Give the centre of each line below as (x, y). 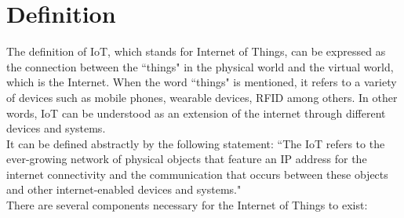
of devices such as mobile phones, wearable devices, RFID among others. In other (202, 97)
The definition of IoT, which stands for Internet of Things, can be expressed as (196, 51)
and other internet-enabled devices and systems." (124, 189)
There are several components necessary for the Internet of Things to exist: (187, 205)
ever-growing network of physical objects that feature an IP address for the (187, 159)
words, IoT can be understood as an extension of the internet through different (196, 113)
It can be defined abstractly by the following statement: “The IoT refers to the (196, 143)
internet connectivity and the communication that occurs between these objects (197, 174)
